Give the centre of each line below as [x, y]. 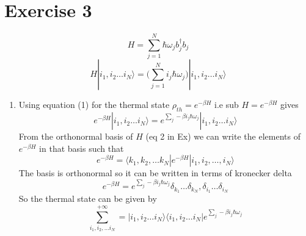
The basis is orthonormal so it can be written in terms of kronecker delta [155, 173]
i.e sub [227, 105]
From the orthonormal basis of [76, 136]
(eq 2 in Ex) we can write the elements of [223, 136]
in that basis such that [82, 148]
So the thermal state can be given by [88, 198]
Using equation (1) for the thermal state [94, 105]
